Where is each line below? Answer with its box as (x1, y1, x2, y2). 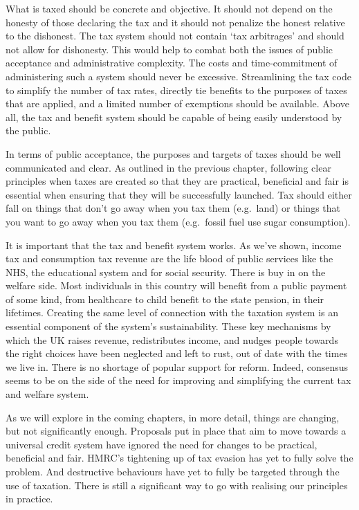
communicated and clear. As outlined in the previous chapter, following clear (6, 160, 331, 174)
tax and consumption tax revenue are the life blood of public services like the (6, 251, 333, 266)
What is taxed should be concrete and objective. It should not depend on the (6, 1, 333, 15)
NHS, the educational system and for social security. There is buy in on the (6, 264, 326, 279)
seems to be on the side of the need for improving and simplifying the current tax (6, 373, 351, 388)
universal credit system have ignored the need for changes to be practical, (6, 437, 317, 451)
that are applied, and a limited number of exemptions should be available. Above (6, 96, 349, 111)
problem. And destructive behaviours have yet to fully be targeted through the (6, 464, 340, 478)
